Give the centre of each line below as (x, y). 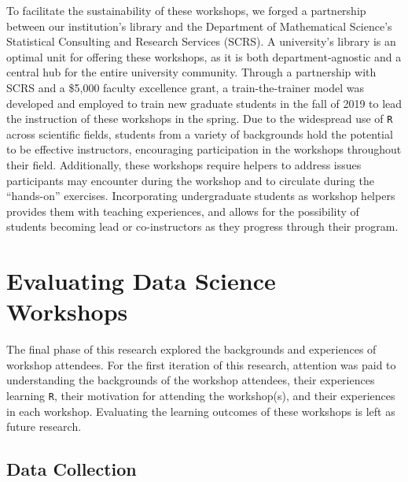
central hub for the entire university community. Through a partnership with (191, 72)
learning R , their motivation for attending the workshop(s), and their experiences (201, 396)
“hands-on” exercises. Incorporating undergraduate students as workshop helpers (201, 196)
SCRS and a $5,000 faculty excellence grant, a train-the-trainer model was (186, 87)
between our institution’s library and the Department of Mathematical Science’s (199, 26)
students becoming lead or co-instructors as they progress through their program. (202, 226)
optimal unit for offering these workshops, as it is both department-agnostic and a (204, 56)
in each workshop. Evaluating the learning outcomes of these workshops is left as (201, 411)
